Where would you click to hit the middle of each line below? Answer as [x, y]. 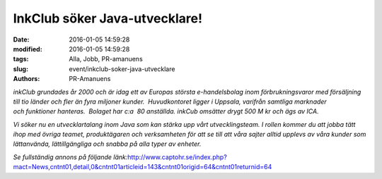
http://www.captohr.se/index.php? [178, 157]
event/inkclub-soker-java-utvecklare [122, 69]
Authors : [27, 79]
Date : [21, 39]
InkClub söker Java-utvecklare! [108, 18]
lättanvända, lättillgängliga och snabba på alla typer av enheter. [107, 144]
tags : [21, 59]
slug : [21, 69]
